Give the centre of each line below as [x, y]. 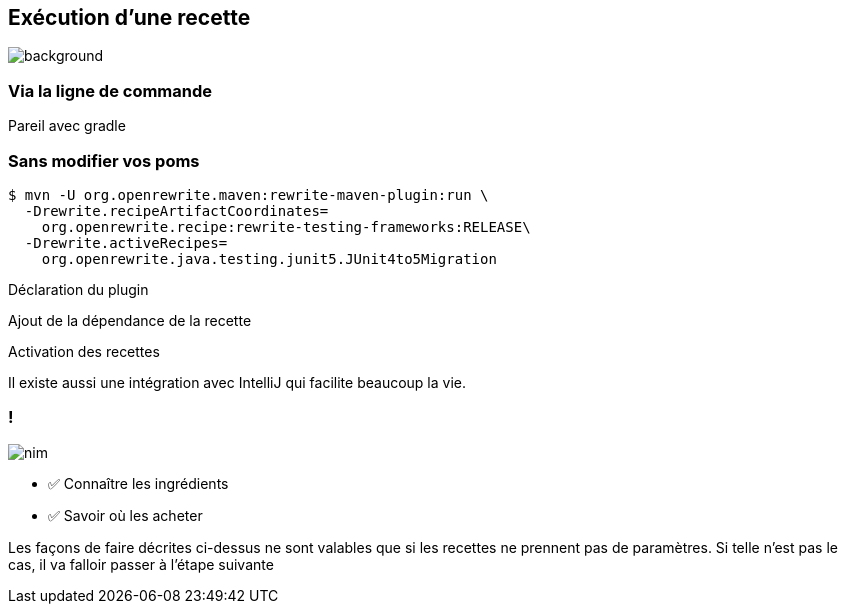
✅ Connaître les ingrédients [138, 483]
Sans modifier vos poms [104, 160]
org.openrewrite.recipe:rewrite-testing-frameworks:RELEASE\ [286, 226]
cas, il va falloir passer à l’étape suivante [141, 564]
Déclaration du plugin [78, 289]
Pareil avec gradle [67, 126]
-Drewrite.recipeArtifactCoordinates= [176, 210]
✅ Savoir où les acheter [125, 515]
